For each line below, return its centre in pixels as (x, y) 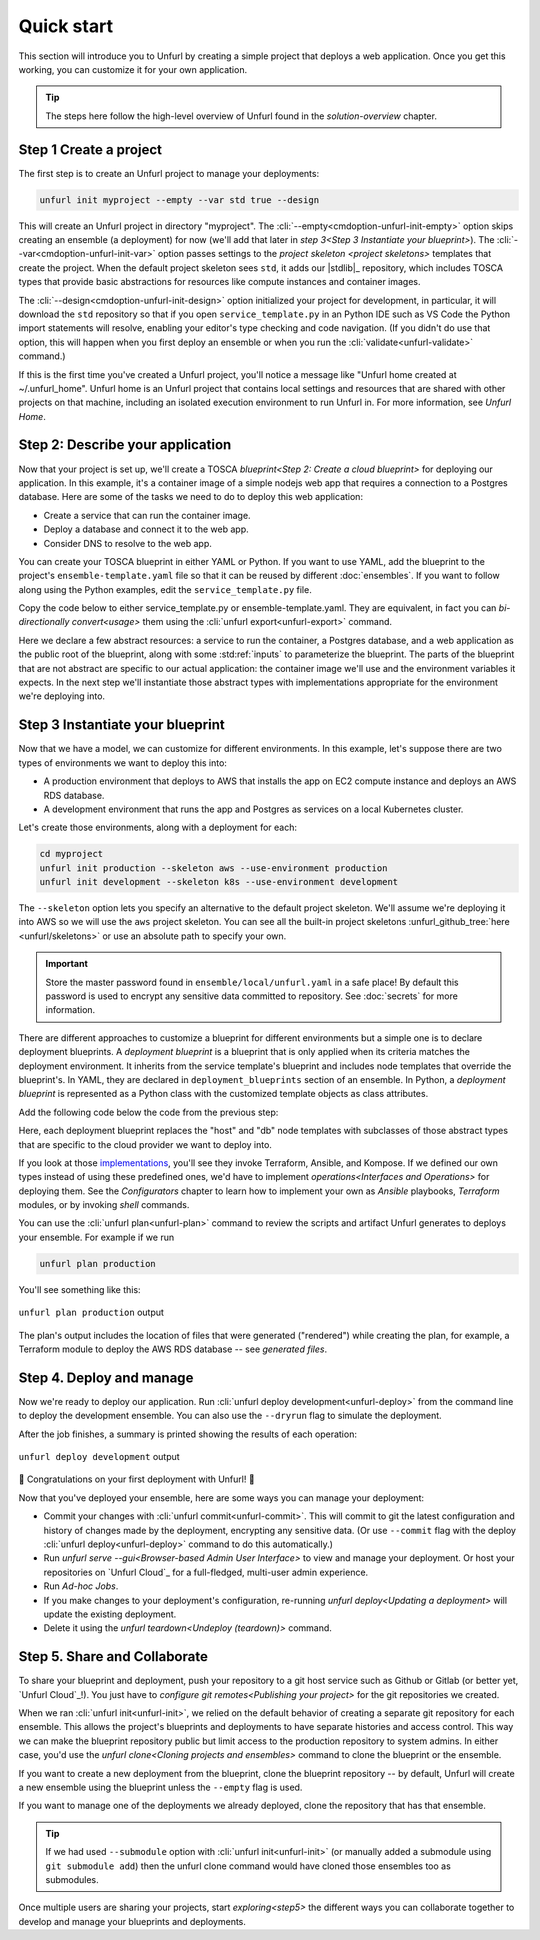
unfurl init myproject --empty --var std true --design (179, 199)
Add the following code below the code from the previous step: (148, 1112)
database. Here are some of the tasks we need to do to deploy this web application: (191, 497)
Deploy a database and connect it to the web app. (146, 529)
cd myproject (71, 854)
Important (67, 964)
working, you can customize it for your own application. (133, 69)
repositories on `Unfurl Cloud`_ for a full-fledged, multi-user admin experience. (206, 1572)
